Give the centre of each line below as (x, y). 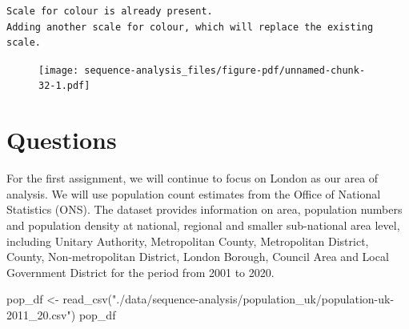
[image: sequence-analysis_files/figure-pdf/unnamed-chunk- (202, 70)
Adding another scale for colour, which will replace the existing (190, 27)
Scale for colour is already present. (110, 11)
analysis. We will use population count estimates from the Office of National (194, 193)
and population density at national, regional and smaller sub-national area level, (203, 225)
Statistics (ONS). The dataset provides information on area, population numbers (204, 209)
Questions (62, 140)
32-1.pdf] (64, 86)
